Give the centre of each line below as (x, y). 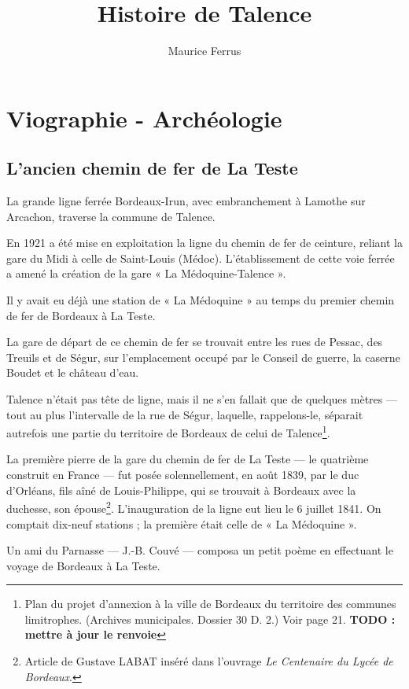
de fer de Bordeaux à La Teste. (81, 315)
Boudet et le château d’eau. (73, 372)
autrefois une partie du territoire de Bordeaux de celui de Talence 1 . (168, 431)
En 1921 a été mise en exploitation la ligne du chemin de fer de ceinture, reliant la (204, 243)
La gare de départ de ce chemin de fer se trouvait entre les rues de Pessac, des (195, 342)
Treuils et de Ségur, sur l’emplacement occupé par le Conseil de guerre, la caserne (203, 357)
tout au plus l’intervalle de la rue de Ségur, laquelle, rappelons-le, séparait (185, 414)
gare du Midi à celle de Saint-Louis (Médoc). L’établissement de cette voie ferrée (201, 258)
